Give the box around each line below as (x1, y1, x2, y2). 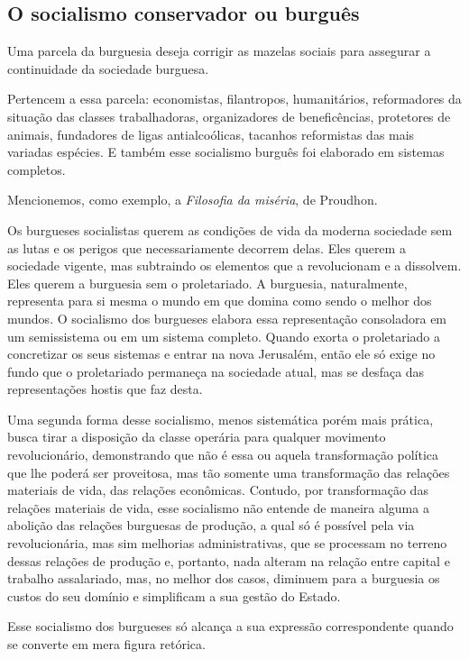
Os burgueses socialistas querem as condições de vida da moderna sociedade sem (7, 220, 453, 239)
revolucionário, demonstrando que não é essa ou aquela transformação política (7, 445, 439, 464)
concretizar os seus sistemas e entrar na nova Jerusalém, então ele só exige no (7, 344, 436, 363)
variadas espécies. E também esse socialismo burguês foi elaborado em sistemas (7, 142, 445, 161)
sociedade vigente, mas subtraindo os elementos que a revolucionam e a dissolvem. (7, 256, 462, 275)
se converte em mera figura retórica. (7, 635, 206, 654)
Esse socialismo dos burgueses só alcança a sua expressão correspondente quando (7, 617, 454, 636)
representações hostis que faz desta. (7, 380, 203, 398)
